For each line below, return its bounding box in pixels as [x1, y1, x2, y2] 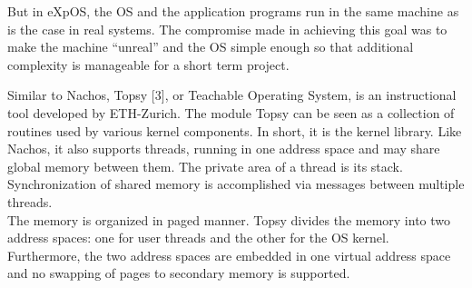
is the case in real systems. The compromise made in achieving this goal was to [7, 19, 447, 38]
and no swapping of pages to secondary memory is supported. [7, 263, 350, 283]
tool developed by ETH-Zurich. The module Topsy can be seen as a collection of [7, 103, 455, 122]
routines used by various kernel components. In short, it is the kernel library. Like [7, 121, 462, 140]
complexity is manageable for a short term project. [7, 55, 290, 74]
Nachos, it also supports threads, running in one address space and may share [7, 139, 440, 158]
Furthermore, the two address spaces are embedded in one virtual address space [7, 245, 451, 264]
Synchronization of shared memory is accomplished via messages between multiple [7, 174, 465, 194]
